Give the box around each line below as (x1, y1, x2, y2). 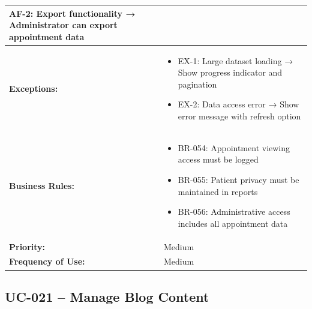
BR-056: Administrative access (178, 205, 290, 218)
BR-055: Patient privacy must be (178, 173, 299, 185)
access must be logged (178, 153, 259, 166)
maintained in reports (178, 185, 258, 197)
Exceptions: (9, 82, 58, 94)
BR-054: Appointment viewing (178, 141, 290, 154)
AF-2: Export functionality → (9, 7, 136, 19)
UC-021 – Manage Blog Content (5, 287, 209, 305)
